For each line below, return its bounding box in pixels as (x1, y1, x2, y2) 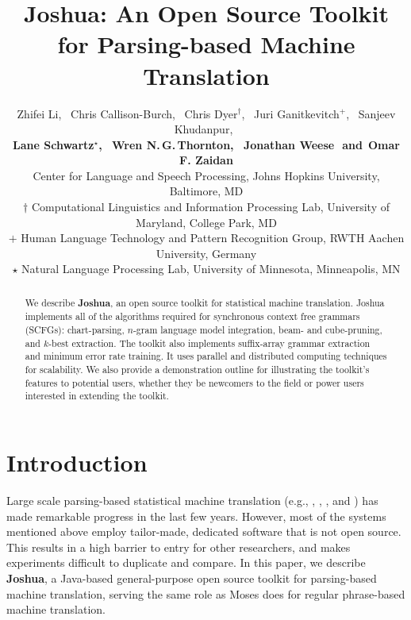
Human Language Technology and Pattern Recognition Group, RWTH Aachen (21, 229, 405, 246)
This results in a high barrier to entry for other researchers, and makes (6, 538, 351, 555)
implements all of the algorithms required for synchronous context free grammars (25, 310, 360, 323)
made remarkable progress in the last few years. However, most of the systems (6, 507, 386, 524)
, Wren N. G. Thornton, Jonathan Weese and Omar (98, 136, 400, 152)
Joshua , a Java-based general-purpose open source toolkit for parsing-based (6, 569, 377, 586)
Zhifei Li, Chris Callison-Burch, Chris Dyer (17, 105, 238, 121)
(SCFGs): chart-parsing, (25, 323, 125, 337)
